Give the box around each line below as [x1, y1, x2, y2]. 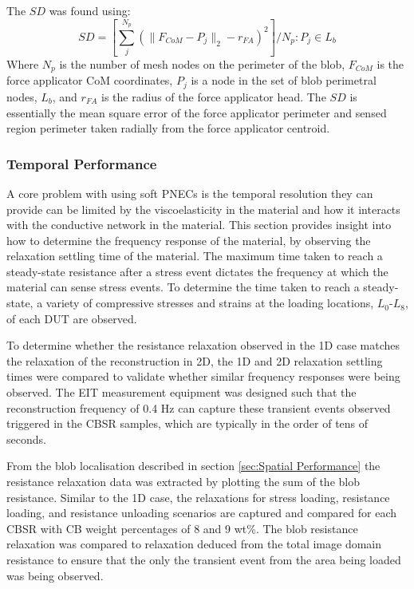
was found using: [49, 2, 131, 18]
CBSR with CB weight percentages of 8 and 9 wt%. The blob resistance [6, 520, 358, 536]
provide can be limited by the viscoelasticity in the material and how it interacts [6, 200, 400, 217]
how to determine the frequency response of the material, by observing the [6, 231, 371, 248]
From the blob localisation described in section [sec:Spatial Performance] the [6, 457, 380, 474]
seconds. [6, 430, 46, 447]
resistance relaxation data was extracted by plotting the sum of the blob [6, 473, 360, 489]
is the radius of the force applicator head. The [101, 88, 326, 105]
